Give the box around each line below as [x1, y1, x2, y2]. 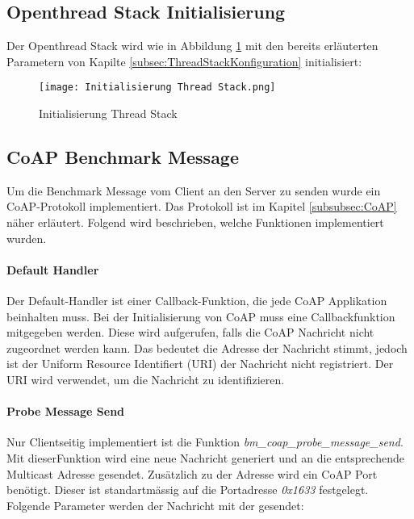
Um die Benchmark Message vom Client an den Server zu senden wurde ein [6, 182, 381, 199]
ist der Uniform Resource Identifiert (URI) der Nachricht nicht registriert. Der [6, 355, 394, 372]
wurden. [6, 229, 47, 246]
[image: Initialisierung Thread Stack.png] [39, 82, 276, 94]
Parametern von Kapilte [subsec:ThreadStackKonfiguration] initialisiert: [6, 52, 362, 69]
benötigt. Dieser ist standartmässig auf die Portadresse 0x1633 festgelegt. [6, 481, 369, 498]
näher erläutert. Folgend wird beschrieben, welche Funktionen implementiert [6, 214, 384, 231]
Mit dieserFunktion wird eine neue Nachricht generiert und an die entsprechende [6, 449, 404, 466]
